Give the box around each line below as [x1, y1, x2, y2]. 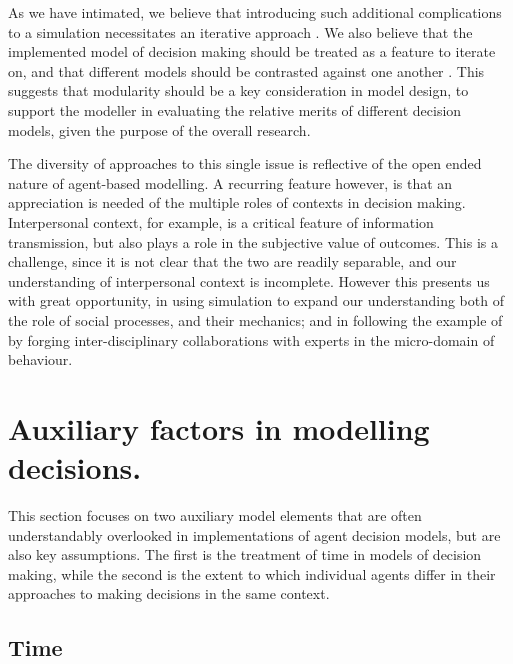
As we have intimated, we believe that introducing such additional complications [8, 2, 502, 22]
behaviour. [8, 349, 73, 370]
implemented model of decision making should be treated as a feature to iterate [8, 41, 496, 62]
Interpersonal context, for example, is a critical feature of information [8, 211, 434, 232]
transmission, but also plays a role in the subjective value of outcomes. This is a [8, 231, 498, 252]
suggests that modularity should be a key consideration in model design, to [8, 80, 469, 101]
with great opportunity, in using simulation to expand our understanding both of [8, 290, 504, 311]
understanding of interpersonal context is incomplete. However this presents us [8, 270, 490, 291]
